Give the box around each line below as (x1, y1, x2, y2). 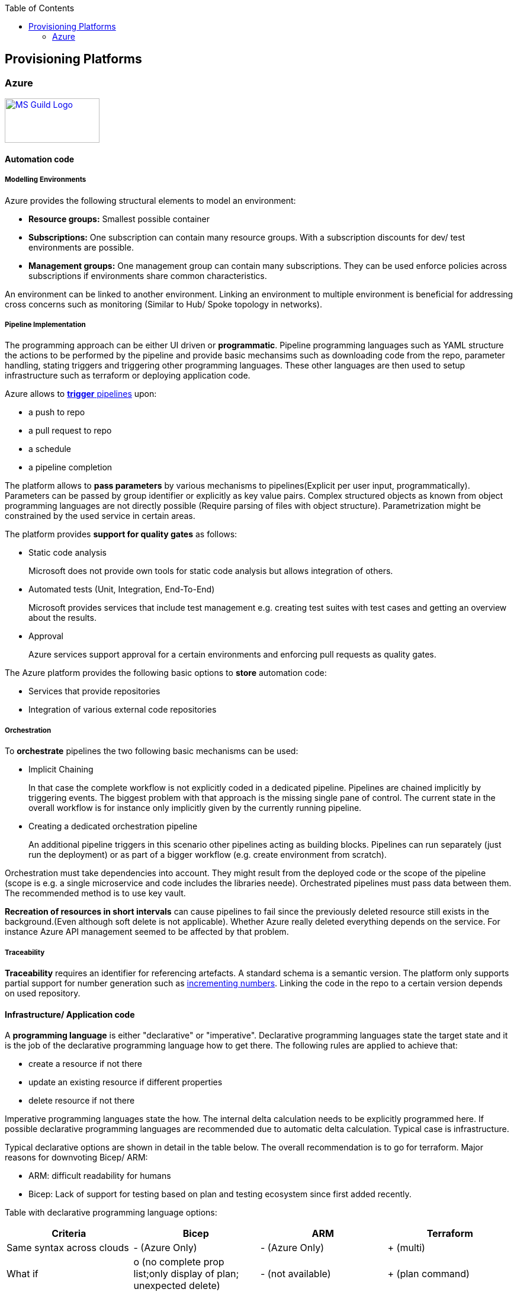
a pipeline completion (28, 462, 113, 473)
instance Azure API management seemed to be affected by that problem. (5, 926, 289, 937)
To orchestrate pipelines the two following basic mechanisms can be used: (5, 746, 298, 756)
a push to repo (28, 407, 85, 418)
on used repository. (5, 988, 81, 998)
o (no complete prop (133, 1256, 224, 1268)
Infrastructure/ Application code (5, 1009, 135, 1020)
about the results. (28, 613, 97, 623)
